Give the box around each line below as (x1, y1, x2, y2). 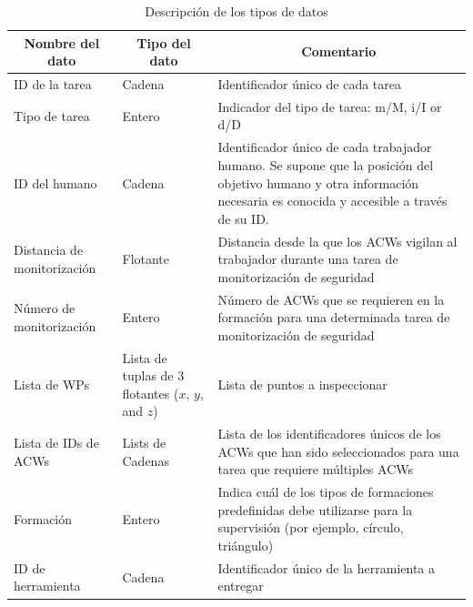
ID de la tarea (14, 75, 92, 94)
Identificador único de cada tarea (217, 75, 401, 94)
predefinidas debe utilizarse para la (217, 500, 413, 519)
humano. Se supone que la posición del (217, 155, 434, 174)
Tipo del (136, 33, 191, 52)
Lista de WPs (14, 374, 90, 393)
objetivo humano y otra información (217, 173, 419, 192)
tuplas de (122, 366, 174, 385)
